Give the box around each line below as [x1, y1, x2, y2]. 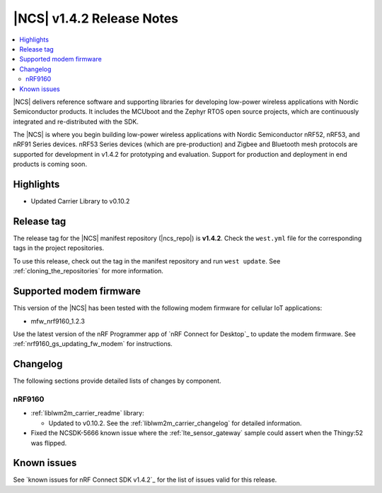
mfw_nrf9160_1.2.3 [30, 316, 85, 325]
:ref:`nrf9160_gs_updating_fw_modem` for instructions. [13, 340, 173, 348]
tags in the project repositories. [13, 244, 105, 252]
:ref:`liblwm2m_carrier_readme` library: [30, 409, 144, 417]
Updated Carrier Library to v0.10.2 [30, 197, 130, 206]
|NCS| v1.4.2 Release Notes [13, 11, 179, 26]
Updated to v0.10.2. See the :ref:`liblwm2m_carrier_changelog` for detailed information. [48, 419, 302, 427]
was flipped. [30, 439, 67, 447]
